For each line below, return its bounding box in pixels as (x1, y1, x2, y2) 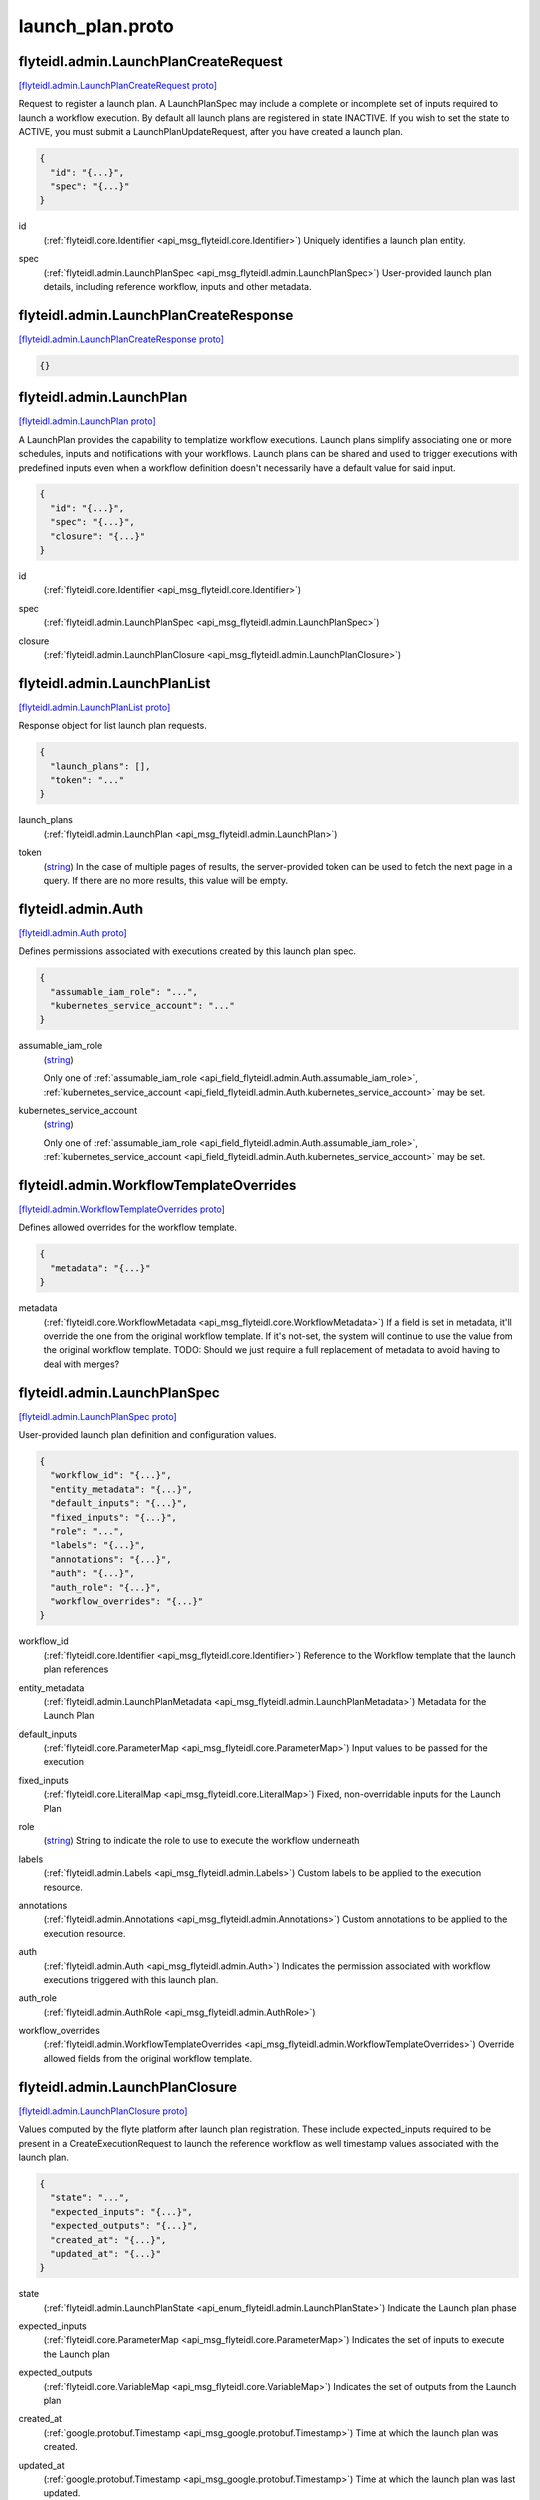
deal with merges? (43, 1358, 120, 1370)
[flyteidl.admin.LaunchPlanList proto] (18, 701, 171, 713)
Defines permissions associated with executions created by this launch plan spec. (18, 945, 357, 957)
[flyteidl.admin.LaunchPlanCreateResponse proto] (18, 333, 225, 345)
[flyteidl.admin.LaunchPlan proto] (18, 415, 157, 427)
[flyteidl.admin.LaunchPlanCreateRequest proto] (18, 80, 217, 92)
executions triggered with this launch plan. (43, 1973, 219, 1985)
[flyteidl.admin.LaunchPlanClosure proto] (18, 2105, 188, 2117)
